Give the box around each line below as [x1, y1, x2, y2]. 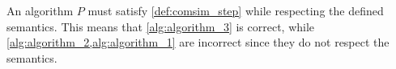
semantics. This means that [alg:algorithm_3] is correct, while [6, 18, 315, 34]
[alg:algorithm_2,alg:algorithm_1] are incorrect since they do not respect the [6, 34, 390, 51]
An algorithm [6, 2, 74, 18]
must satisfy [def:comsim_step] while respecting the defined [87, 2, 384, 18]
